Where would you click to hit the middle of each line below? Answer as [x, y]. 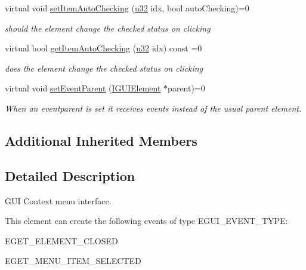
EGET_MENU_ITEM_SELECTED [73, 261]
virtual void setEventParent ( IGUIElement [83, 88]
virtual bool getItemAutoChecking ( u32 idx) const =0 [103, 48]
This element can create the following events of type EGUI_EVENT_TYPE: [146, 221]
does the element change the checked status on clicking [104, 68]
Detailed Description [70, 175]
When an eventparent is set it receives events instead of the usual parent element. [153, 108]
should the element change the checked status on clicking [108, 28]
